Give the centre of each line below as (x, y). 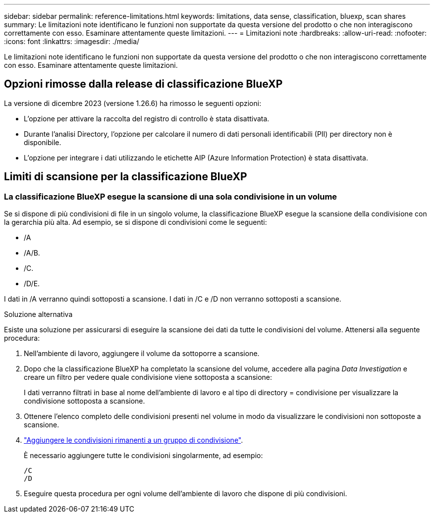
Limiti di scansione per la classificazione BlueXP (126, 177)
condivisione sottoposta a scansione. (84, 401)
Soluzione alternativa (38, 314)
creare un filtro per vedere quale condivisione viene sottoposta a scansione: (148, 377)
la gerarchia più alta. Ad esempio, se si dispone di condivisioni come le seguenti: (136, 222)
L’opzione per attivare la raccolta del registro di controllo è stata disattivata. (147, 118)
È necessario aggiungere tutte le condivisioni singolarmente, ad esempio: (143, 456)
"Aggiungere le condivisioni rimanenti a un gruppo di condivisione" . (134, 440)
